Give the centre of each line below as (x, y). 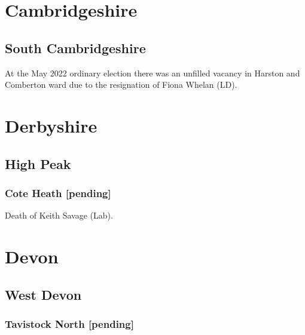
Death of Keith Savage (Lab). (59, 215)
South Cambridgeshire (75, 47)
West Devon (43, 294)
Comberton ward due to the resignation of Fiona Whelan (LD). (121, 84)
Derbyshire (51, 125)
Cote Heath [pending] (58, 193)
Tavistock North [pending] (69, 323)
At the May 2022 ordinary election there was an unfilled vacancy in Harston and (152, 73)
